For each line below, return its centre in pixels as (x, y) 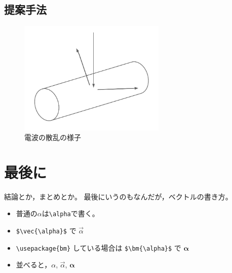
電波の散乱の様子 (53, 137)
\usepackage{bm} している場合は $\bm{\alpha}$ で (99, 247)
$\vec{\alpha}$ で (46, 231)
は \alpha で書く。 (70, 213)
